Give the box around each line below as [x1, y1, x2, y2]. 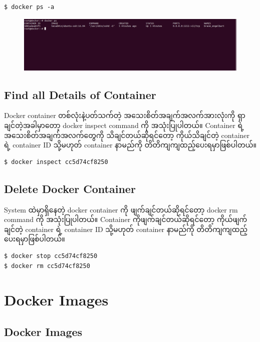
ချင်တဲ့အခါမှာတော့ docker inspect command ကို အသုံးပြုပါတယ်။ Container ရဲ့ [4, 120, 244, 130]
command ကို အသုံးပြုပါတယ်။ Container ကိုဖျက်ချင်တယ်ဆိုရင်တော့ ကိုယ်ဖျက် [4, 214, 247, 224]
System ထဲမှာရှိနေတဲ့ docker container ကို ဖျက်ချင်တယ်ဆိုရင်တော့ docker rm [4, 204, 238, 214]
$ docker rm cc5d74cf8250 [4, 262, 90, 269]
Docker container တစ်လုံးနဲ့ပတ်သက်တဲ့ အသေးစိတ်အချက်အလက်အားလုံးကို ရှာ [4, 110, 245, 120]
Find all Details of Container [4, 86, 156, 102]
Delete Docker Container [4, 180, 136, 196]
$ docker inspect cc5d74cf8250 [4, 158, 108, 165]
